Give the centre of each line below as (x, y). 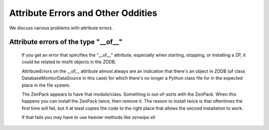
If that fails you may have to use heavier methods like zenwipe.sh (88, 118)
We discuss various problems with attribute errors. (61, 28)
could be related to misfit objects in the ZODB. (69, 62)
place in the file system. (46, 85)
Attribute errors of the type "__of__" (66, 42)
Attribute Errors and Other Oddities (83, 13)
